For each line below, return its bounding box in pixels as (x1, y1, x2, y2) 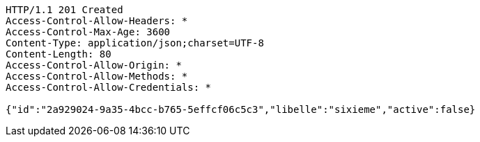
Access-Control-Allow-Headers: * (6, 15, 188, 26)
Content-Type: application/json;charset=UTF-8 (6, 37, 264, 48)
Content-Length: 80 (6, 48, 111, 60)
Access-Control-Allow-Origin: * (6, 60, 182, 71)
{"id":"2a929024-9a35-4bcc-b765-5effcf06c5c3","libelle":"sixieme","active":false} (6, 104, 476, 115)
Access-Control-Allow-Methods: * (6, 71, 188, 82)
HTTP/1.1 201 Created (6, 4, 123, 15)
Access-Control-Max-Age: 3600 (6, 26, 171, 37)
